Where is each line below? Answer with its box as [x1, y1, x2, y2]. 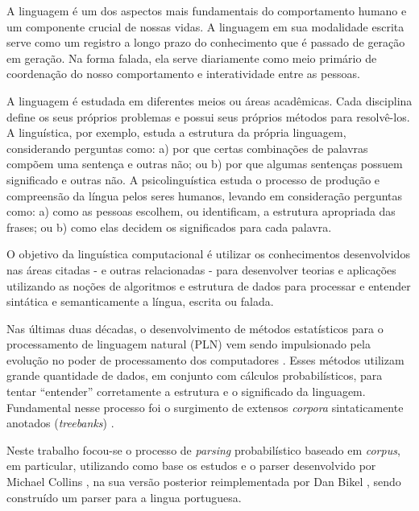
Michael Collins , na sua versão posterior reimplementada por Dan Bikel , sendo [6, 473, 401, 490]
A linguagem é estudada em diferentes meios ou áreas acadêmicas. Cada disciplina [6, 92, 413, 109]
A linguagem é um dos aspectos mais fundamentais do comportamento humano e [6, 2, 407, 19]
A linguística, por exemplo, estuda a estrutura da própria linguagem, [6, 124, 346, 141]
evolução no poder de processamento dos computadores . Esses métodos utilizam [6, 351, 404, 368]
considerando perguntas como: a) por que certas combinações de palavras [6, 139, 368, 156]
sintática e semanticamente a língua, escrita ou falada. [6, 293, 274, 310]
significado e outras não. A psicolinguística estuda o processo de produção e [6, 171, 380, 188]
